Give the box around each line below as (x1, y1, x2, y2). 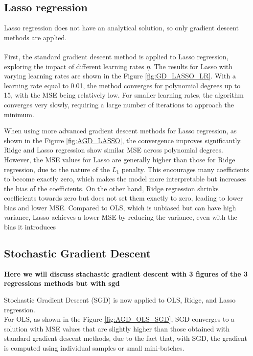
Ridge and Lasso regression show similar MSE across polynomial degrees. (4, 145, 223, 155)
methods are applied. (4, 32, 67, 42)
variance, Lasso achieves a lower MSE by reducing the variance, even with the (4, 212, 237, 222)
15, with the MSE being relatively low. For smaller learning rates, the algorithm (4, 90, 244, 100)
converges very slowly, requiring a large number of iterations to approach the (4, 99, 234, 109)
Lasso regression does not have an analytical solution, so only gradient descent (4, 23, 239, 33)
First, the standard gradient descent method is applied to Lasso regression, (4, 51, 229, 61)
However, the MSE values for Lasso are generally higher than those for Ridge (4, 154, 235, 164)
